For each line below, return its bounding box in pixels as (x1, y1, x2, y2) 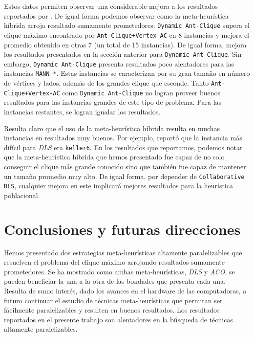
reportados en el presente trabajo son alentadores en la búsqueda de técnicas (4, 314, 233, 324)
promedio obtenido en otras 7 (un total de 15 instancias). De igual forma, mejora (4, 39, 247, 49)
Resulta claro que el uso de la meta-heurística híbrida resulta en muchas (4, 123, 220, 133)
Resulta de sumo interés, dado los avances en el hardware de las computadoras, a (4, 286, 247, 295)
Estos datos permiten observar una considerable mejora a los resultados (4, 1, 218, 11)
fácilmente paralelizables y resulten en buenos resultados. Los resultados (4, 305, 220, 315)
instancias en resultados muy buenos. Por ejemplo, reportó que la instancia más (4, 133, 242, 143)
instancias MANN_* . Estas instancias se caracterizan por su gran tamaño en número (4, 68, 250, 78)
